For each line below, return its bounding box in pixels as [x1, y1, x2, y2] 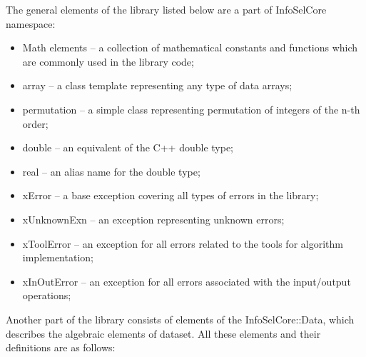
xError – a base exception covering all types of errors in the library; [22, 188, 319, 203]
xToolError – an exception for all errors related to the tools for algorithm [22, 236, 343, 251]
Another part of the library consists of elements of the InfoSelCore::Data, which [6, 311, 355, 326]
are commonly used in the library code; [22, 54, 194, 69]
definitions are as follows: [6, 340, 116, 355]
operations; [22, 288, 71, 303]
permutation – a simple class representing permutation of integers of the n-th [22, 101, 360, 116]
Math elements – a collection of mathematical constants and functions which [22, 40, 358, 55]
